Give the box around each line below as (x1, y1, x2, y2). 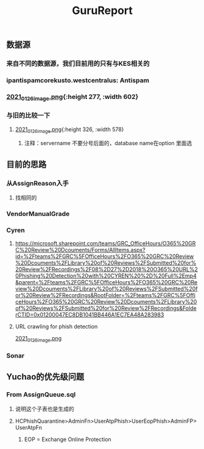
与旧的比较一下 (6, 111, 51, 120)
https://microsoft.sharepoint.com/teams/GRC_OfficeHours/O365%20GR (15, 240, 196, 247)
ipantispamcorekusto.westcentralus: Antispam (6, 76, 149, 85)
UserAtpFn (15, 423, 43, 431)
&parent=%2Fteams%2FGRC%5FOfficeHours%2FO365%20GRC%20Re (15, 279, 198, 286)
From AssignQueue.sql (6, 390, 76, 399)
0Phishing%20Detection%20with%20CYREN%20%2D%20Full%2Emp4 (15, 272, 197, 279)
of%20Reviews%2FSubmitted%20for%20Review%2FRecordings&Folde (15, 304, 197, 312)
